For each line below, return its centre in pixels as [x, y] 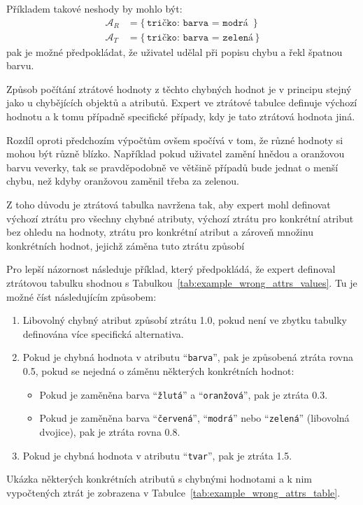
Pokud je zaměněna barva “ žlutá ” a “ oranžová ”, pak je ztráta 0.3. [184, 394]
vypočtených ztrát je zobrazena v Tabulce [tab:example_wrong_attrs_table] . [173, 492]
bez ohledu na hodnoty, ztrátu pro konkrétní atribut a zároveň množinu [160, 232]
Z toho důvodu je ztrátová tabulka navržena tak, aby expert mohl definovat [169, 204]
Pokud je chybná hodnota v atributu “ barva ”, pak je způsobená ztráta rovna [188, 357]
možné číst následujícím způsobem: [81, 296]
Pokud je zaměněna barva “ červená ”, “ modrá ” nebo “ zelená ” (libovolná [194, 418]
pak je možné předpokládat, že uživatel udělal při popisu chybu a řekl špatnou [175, 51]
